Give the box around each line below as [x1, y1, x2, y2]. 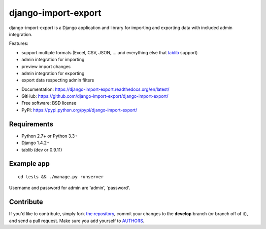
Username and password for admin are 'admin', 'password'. [9, 185, 131, 191]
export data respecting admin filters [21, 77, 95, 83]
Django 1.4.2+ [21, 140, 50, 146]
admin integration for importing [21, 57, 85, 63]
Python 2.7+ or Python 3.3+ [21, 133, 78, 139]
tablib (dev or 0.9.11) [21, 147, 63, 153]
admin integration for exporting [21, 70, 85, 76]
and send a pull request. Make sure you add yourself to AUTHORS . [9, 218, 145, 224]
